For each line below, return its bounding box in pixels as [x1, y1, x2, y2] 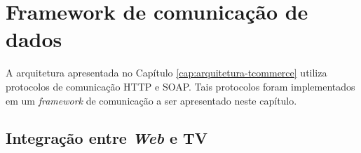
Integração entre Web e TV [6, 127, 208, 149]
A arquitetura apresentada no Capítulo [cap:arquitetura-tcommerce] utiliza [6, 65, 327, 80]
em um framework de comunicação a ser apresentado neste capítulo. [6, 93, 297, 107]
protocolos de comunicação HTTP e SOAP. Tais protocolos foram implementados [6, 79, 355, 93]
